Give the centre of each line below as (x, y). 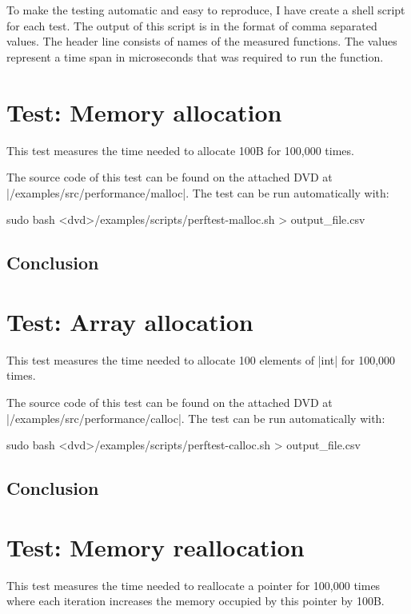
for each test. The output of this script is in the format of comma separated (192, 25)
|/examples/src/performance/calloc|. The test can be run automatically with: (196, 418)
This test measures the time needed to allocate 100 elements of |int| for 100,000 (201, 359)
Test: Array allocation (130, 321)
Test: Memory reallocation (156, 546)
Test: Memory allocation (144, 112)
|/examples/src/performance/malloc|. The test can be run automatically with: (198, 192)
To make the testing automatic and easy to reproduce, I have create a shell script (206, 10)
